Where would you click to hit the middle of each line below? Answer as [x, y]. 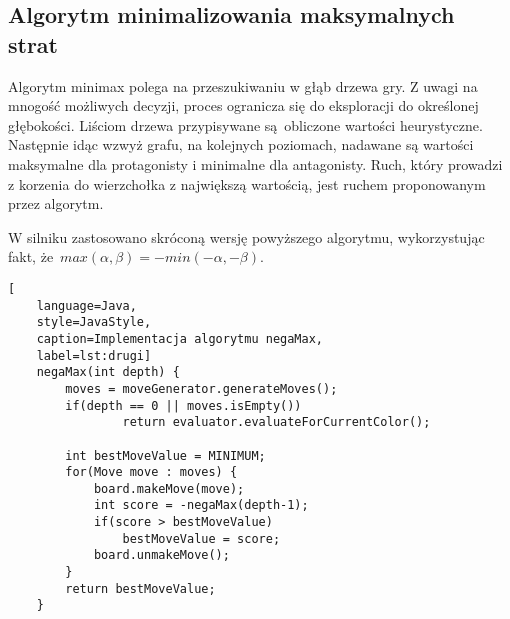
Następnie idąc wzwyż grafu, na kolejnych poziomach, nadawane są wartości [241, 144]
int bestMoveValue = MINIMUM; [165, 455]
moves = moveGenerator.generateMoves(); [201, 388]
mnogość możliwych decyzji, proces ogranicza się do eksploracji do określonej [243, 105]
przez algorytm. [56, 203]
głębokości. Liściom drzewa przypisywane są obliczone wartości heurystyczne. [245, 124]
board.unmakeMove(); [161, 555]
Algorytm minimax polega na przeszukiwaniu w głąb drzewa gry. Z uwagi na [243, 85]
